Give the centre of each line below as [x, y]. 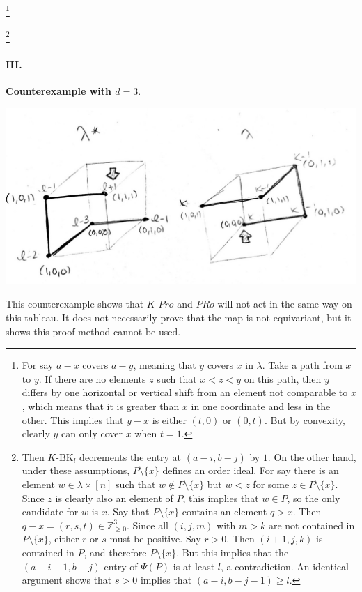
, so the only [314, 498]
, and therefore [115, 552]
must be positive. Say [155, 539]
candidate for [50, 511]
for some [271, 484]
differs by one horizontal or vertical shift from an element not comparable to [185, 392]
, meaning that [165, 365]
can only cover [92, 433]
